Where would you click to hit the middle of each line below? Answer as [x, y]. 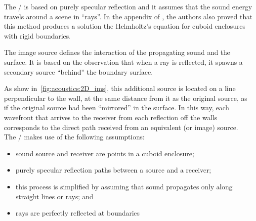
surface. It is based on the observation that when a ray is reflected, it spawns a [123, 62]
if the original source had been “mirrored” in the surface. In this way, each [117, 108]
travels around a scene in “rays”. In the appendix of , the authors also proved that [128, 16]
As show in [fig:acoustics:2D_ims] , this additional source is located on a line [120, 88]
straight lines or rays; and [54, 196]
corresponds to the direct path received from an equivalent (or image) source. [121, 127]
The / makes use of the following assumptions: [74, 137]
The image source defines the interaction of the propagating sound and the [117, 52]
